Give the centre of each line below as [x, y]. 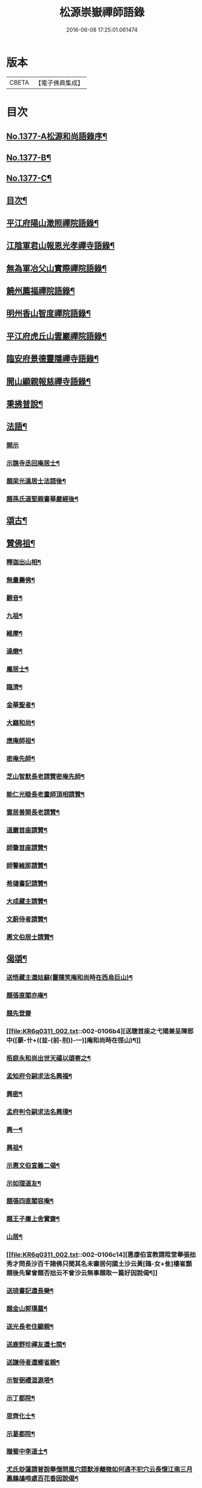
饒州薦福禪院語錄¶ [41, 291]
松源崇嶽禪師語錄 [102, 12]
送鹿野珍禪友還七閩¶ [36, 1344]
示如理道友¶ [24, 1183]
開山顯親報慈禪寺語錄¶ [49, 381]
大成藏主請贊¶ [27, 901]
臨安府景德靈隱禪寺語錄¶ [52, 359]
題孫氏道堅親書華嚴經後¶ [42, 499]
